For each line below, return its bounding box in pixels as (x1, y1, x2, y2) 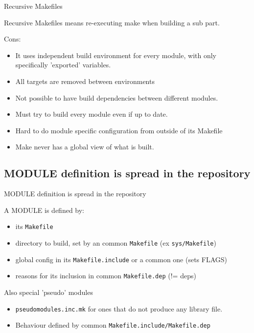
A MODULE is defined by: (4, 205, 85, 215)
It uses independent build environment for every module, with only (15, 50, 216, 60)
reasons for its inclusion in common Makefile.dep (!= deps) (15, 271, 196, 281)
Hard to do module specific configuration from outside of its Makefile (15, 125, 223, 135)
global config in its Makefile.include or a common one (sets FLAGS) (15, 254, 228, 264)
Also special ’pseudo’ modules (4, 287, 93, 297)
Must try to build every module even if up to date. (15, 109, 168, 119)
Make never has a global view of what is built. (15, 142, 154, 152)
